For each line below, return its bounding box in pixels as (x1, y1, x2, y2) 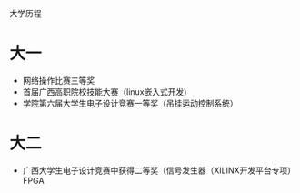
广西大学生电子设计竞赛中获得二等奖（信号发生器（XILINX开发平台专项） (22, 165, 295, 176)
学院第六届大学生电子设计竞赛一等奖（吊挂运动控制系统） (22, 97, 238, 108)
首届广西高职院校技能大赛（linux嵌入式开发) (22, 86, 187, 97)
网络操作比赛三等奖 (22, 75, 95, 86)
